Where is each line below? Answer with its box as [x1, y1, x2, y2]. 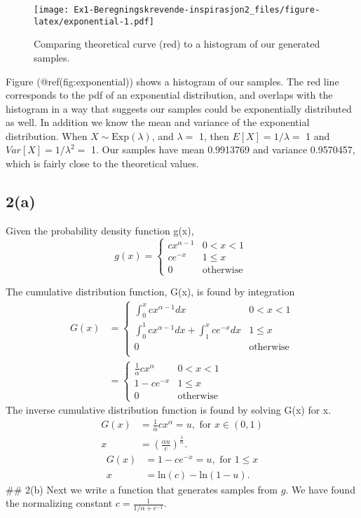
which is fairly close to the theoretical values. [6, 156, 199, 171]
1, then [198, 128, 229, 143]
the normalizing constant [6, 496, 113, 510]
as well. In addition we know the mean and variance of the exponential [6, 115, 310, 129]
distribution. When [6, 128, 88, 143]
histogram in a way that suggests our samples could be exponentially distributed [6, 101, 352, 115]
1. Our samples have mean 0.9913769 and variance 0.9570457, [90, 142, 355, 157]
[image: [34, 5, 69, 15]
